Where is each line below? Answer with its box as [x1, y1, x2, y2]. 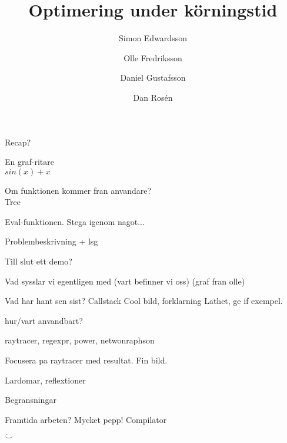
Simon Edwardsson [119, 32, 187, 44]
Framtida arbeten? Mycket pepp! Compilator [5, 413, 167, 425]
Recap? [5, 135, 31, 148]
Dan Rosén [133, 91, 173, 103]
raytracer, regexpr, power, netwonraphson [5, 334, 155, 346]
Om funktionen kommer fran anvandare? [5, 184, 152, 196]
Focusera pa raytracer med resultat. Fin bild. [5, 354, 168, 366]
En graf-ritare [5, 156, 54, 168]
